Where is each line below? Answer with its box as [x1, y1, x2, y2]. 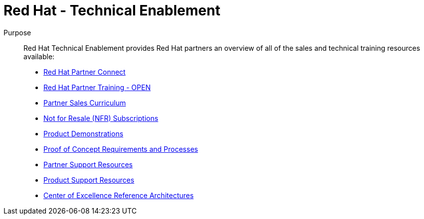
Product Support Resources [43, 175, 135, 184]
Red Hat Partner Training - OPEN [43, 83, 151, 92]
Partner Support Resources [43, 160, 133, 169]
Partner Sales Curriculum [43, 98, 126, 107]
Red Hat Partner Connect [43, 67, 126, 76]
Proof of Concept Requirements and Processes [43, 144, 198, 153]
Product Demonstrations [43, 129, 124, 138]
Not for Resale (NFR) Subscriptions [43, 113, 159, 122]
